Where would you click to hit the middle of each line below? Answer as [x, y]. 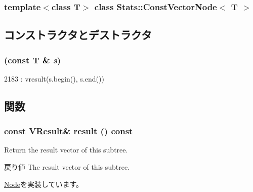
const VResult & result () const [69, 131]
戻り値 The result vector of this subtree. [67, 167]
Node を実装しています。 [44, 184]
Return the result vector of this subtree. [66, 150]
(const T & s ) [33, 60]
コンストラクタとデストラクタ [78, 35]
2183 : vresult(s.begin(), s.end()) [54, 78]
